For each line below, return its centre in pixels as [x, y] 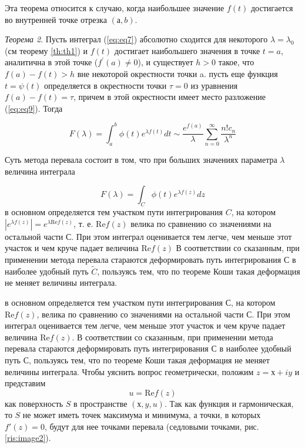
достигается [272, 8]
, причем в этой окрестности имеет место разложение [170, 97]
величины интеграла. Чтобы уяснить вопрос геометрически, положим [129, 371]
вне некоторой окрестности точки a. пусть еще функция [177, 73]
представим [25, 383]
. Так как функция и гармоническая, [229, 403]
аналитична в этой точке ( [51, 62]
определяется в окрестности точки [105, 85]
